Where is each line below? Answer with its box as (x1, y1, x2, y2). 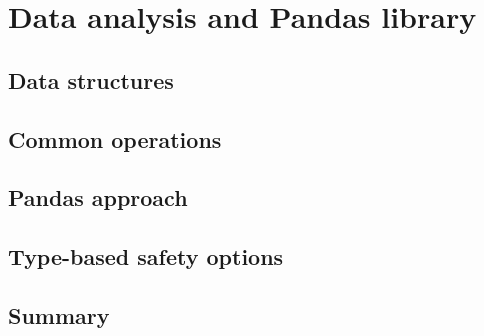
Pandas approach (8, 182, 188, 213)
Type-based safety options (8, 241, 284, 272)
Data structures (8, 64, 174, 95)
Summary (8, 299, 110, 330)
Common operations (8, 123, 222, 154)
